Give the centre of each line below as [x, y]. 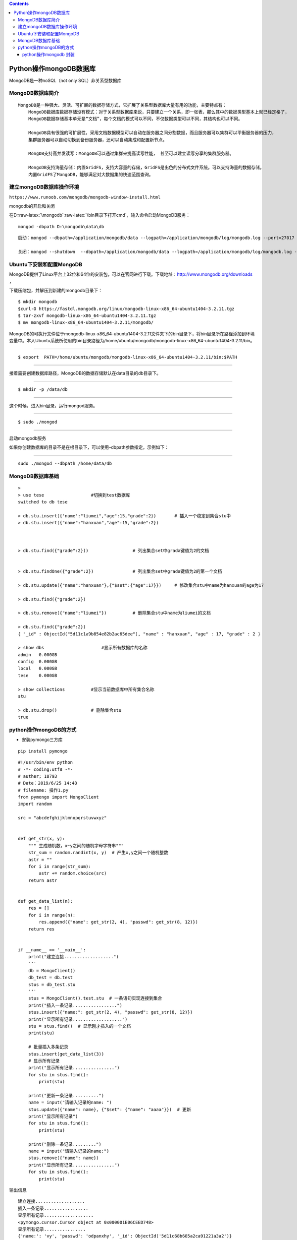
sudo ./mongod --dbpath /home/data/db [65, 464]
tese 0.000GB [38, 675]
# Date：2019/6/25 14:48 [48, 783]
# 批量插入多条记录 [48, 1047]
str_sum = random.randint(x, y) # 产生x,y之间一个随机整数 [98, 853]
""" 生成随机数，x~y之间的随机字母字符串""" [76, 845]
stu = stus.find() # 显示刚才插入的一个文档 [79, 1026]
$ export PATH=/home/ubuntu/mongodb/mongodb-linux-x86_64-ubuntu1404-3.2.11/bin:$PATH [128, 357]
